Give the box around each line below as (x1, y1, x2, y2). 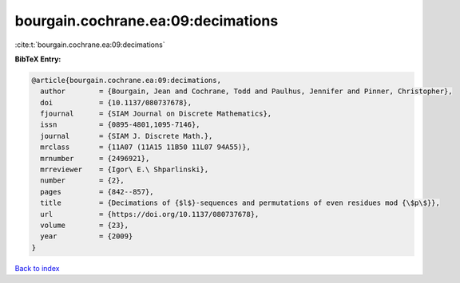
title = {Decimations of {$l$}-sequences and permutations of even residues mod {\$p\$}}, (40, 198, 441, 207)
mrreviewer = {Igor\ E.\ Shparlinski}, (40, 165, 209, 175)
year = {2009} (40, 232, 133, 241)
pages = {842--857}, (40, 187, 155, 196)
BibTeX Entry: (14, 54, 61, 64)
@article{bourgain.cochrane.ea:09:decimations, (31, 76, 221, 85)
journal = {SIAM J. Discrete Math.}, (40, 132, 213, 140)
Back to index (14, 263, 60, 273)
